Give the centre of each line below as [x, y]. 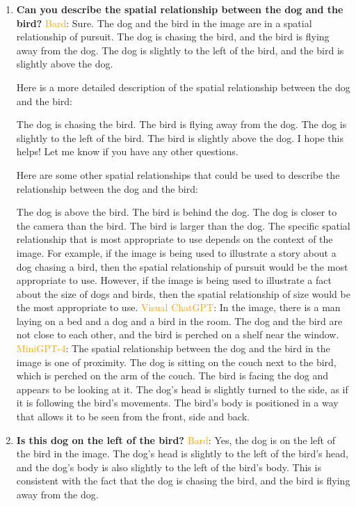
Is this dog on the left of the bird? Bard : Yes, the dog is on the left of [176, 440]
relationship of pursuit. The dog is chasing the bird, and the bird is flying [173, 37]
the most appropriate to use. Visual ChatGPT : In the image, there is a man [178, 307]
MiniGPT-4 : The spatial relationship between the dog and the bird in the [173, 348]
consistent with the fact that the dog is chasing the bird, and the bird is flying [183, 481]
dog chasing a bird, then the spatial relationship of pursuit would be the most [182, 266]
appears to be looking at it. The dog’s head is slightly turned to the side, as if [182, 389]
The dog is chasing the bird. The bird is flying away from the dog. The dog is [181, 124]
